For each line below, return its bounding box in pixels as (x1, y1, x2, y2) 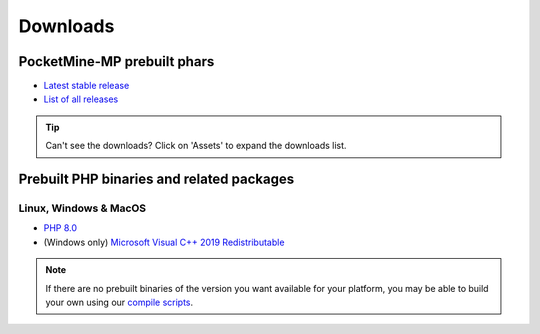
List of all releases (43, 93, 119, 105)
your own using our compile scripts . (45, 296, 194, 308)
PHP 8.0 (43, 222, 78, 234)
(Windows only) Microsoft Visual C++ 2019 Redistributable (43, 236, 285, 248)
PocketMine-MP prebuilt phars (18, 53, 215, 70)
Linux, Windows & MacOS (18, 201, 147, 215)
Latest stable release (43, 80, 130, 92)
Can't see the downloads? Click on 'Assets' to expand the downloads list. (45, 140, 347, 152)
